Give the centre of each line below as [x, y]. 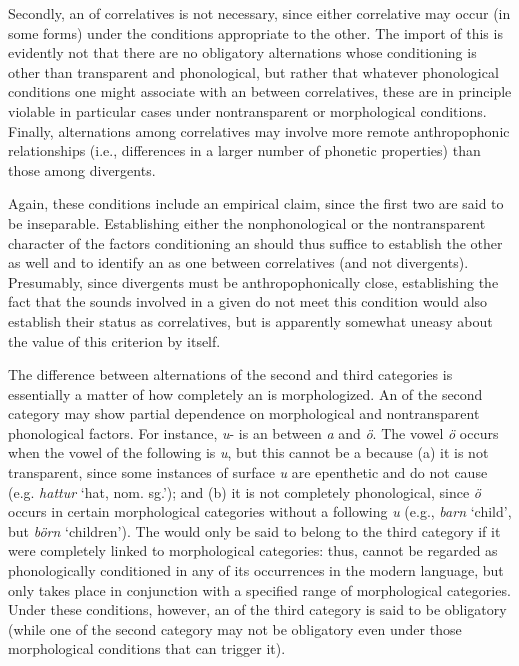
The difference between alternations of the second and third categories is [230, 374]
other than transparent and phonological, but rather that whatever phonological [253, 71]
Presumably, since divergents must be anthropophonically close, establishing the [253, 281]
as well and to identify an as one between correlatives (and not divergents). [238, 262]
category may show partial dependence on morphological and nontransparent [244, 413]
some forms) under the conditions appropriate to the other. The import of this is [255, 32]
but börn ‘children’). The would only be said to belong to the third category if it [254, 530]
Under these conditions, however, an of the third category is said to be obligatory [257, 609]
